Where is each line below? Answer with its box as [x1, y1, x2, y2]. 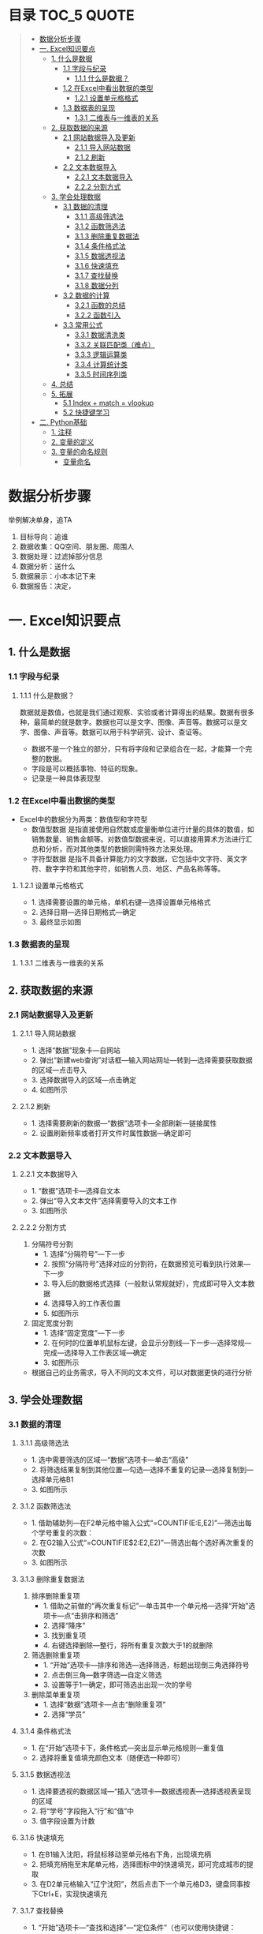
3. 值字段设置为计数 [31, 1816, 95, 1826]
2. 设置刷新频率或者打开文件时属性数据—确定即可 [31, 1129, 192, 1138]
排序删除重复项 [31, 1591, 80, 1601]
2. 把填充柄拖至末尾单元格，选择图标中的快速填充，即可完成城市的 [31, 1860, 247, 1869]
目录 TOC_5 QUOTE [8, 6, 135, 24]
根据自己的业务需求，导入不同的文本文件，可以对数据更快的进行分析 [31, 1368, 253, 1377]
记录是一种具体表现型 [31, 774, 101, 783]
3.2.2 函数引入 [74, 310, 121, 320]
